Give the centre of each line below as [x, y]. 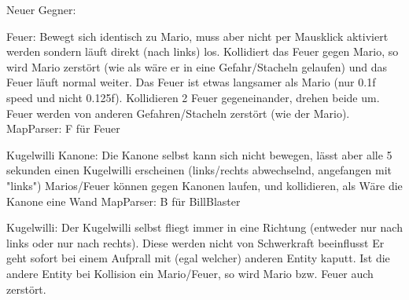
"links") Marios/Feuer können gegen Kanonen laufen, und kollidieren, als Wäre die [204, 185]
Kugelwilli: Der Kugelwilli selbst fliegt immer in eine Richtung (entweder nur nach [204, 227]
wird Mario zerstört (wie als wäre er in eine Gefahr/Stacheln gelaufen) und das [197, 66]
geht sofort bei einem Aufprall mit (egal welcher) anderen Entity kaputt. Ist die [198, 258]
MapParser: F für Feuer [63, 128]
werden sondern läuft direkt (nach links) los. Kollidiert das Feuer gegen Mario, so [203, 51]
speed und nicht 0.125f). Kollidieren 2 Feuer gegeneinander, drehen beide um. [193, 97]
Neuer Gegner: [41, 9]
